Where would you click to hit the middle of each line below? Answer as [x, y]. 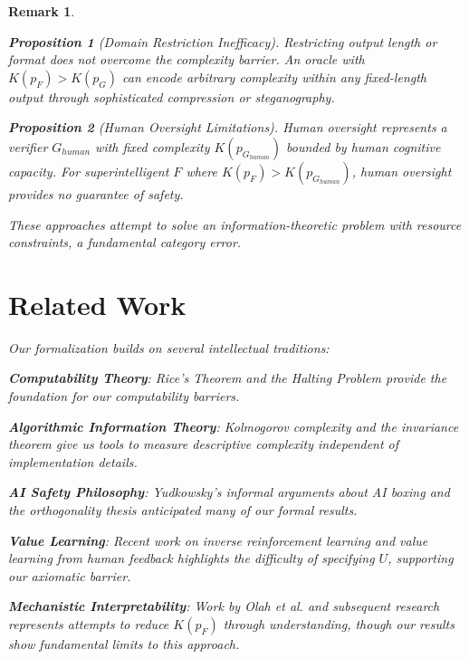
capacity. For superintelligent [89, 171]
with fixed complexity [153, 146]
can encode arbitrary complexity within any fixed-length [274, 76]
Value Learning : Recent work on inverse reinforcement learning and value [218, 540]
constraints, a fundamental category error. [125, 242]
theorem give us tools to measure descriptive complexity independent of [204, 444]
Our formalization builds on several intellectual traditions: [169, 347]
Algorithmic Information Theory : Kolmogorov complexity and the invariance [234, 426]
